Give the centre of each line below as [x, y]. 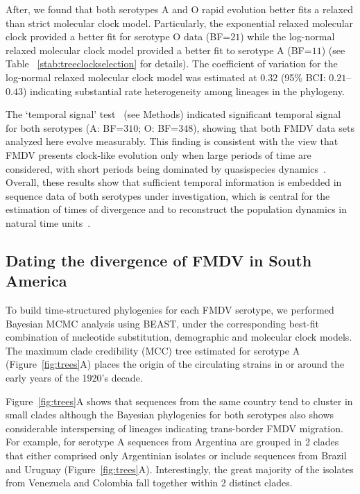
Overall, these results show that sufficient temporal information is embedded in [174, 182]
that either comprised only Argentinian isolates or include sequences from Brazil [176, 455]
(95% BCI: [303, 77]
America [36, 281]
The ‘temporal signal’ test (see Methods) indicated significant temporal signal [173, 114]
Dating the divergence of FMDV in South [159, 260]
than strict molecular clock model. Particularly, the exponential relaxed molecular [180, 23]
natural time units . [48, 222]
